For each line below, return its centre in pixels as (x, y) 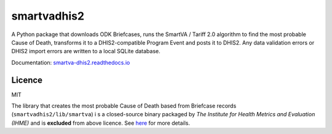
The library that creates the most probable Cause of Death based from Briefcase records (124, 106)
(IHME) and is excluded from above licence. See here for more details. (101, 123)
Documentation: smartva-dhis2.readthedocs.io (71, 62)
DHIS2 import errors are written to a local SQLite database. (86, 51)
